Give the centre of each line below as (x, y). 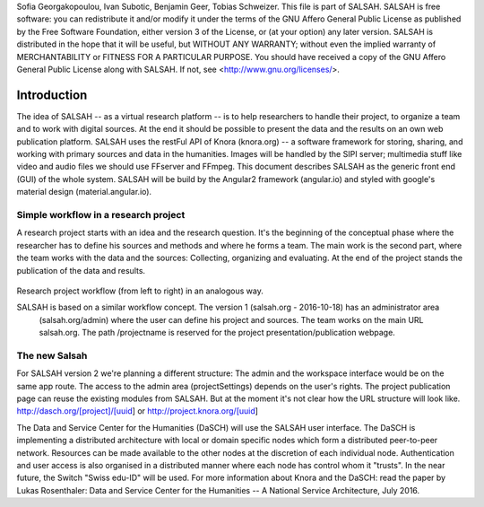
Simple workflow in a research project (101, 214)
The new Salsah (52, 355)
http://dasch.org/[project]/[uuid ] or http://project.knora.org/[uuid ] (138, 411)
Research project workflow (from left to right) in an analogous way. (140, 291)
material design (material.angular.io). (84, 192)
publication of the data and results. (81, 270)
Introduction (52, 95)
